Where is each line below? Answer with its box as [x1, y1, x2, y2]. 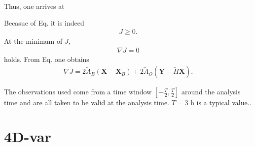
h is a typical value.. [190, 97, 252, 108]
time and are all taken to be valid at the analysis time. [4, 97, 170, 108]
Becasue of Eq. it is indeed [4, 17, 84, 28]
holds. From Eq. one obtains [4, 54, 89, 64]
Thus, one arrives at [4, 1, 65, 11]
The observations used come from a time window [4, 87, 152, 97]
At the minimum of [4, 36, 63, 46]
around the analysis [181, 87, 241, 97]
